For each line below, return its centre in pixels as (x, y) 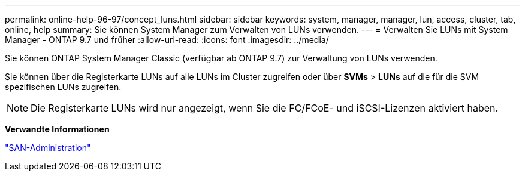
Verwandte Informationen (57, 129)
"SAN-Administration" (48, 148)
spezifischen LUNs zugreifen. (63, 87)
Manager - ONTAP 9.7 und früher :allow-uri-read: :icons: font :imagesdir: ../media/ (167, 40)
